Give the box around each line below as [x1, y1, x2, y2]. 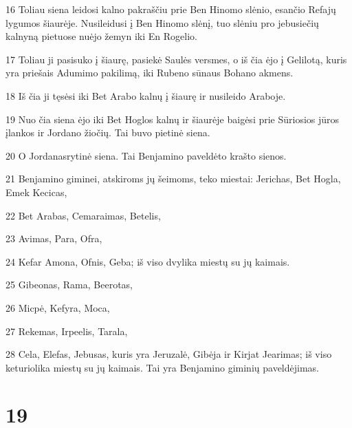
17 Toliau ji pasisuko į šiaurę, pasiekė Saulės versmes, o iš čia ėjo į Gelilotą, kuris [5, 52, 347, 66]
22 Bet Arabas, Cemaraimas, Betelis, [5, 208, 161, 222]
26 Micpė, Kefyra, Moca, [5, 300, 110, 314]
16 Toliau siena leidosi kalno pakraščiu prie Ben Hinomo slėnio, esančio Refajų [5, 2, 336, 16]
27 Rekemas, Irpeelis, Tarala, [5, 323, 128, 338]
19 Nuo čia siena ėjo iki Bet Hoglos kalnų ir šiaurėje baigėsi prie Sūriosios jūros [5, 111, 340, 126]
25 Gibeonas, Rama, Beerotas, [5, 277, 133, 292]
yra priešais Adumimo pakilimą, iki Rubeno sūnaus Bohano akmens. [5, 65, 294, 80]
